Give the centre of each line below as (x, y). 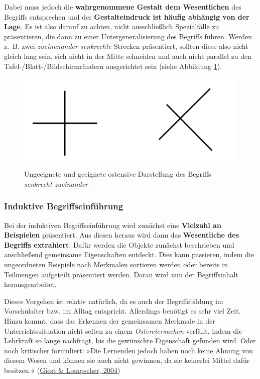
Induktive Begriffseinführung (64, 206)
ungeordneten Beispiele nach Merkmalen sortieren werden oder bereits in (116, 264)
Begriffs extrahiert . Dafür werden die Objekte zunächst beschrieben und (119, 244)
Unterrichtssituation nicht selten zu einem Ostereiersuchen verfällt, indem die (123, 330)
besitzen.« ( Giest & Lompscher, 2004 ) (62, 370)
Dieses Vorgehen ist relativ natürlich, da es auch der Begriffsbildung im (114, 301)
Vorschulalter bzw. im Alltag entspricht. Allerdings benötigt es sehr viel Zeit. (122, 311)
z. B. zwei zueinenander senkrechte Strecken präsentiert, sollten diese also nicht (126, 46)
